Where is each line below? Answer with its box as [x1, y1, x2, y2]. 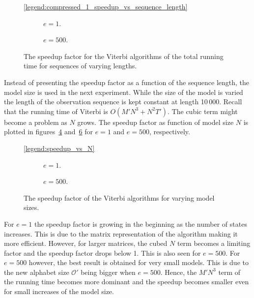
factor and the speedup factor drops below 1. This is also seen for [4, 247, 201, 258]
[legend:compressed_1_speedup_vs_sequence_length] [24, 1, 188, 11]
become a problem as [4, 117, 67, 127]
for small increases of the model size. [4, 286, 114, 297]
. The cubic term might [168, 106, 238, 116]
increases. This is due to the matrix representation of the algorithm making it [4, 228, 238, 238]
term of [218, 267, 241, 277]
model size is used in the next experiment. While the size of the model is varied [4, 87, 243, 97]
